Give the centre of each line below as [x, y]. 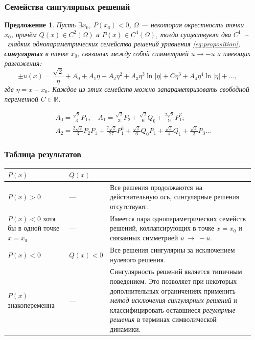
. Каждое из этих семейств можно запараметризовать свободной [149, 89]
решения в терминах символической [163, 319]
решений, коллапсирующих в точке [162, 228]
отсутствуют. [129, 206]
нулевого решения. [138, 259]
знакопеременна [31, 305]
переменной [22, 98]
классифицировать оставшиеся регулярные [173, 309]
